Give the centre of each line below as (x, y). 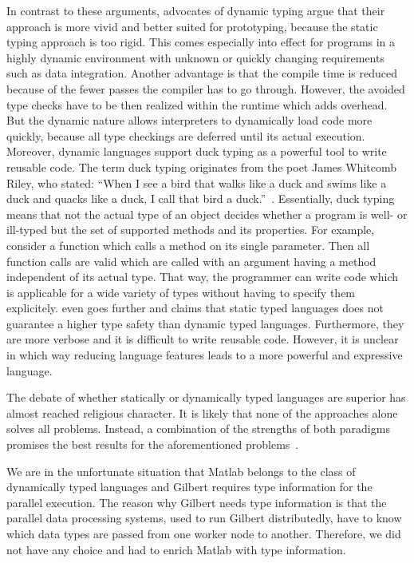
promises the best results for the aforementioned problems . (153, 444)
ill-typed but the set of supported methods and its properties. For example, (191, 230)
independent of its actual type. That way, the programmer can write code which (203, 277)
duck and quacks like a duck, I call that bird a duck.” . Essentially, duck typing (201, 198)
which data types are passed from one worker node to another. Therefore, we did (204, 533)
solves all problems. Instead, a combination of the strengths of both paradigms (198, 428)
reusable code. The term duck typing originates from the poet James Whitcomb (202, 167)
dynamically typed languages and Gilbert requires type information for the (189, 487)
